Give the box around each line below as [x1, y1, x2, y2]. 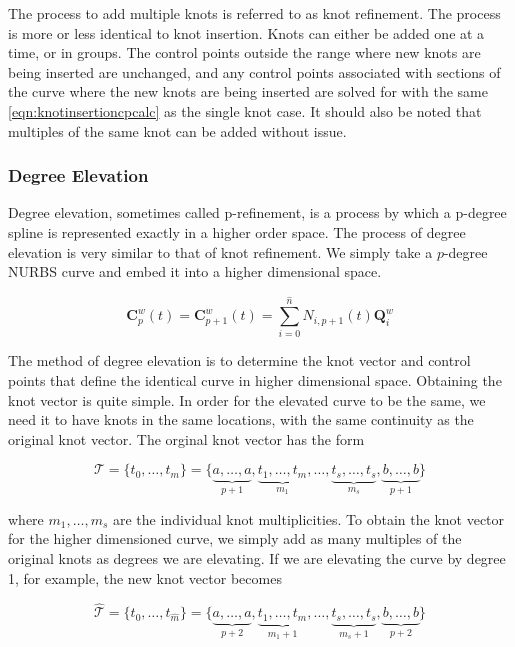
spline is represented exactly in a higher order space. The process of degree [8, 221, 466, 242]
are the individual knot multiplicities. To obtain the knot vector [113, 508, 505, 529]
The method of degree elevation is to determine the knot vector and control [8, 350, 471, 371]
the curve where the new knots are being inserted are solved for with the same [8, 81, 488, 102]
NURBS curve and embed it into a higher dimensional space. [8, 261, 382, 282]
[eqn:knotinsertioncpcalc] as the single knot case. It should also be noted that [8, 100, 482, 121]
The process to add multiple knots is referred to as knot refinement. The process [8, 3, 501, 23]
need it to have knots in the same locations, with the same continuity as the [8, 409, 474, 430]
